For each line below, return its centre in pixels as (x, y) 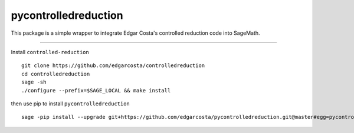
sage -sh (34, 82)
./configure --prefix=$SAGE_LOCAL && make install (96, 90)
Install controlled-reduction (50, 52)
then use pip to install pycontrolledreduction (70, 104)
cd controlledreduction (56, 74)
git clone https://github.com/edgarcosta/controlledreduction (113, 66)
